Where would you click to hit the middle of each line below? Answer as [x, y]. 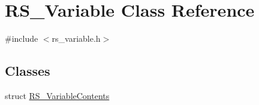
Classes [28, 71]
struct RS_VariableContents [57, 95]
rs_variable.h [76, 38]
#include [22, 38]
